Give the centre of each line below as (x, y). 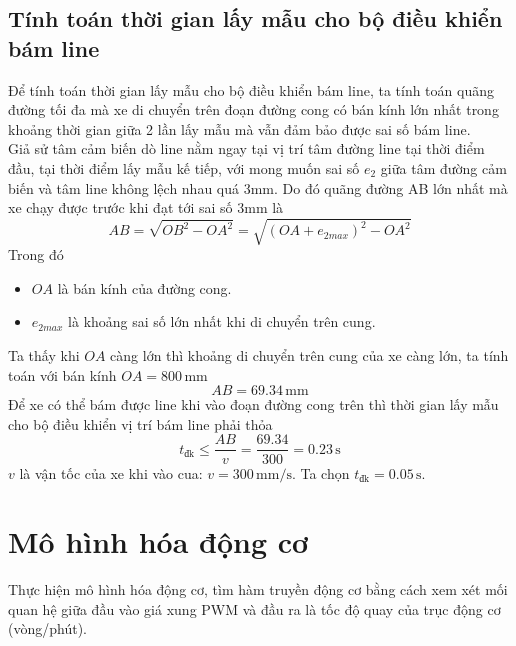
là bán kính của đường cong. (144, 287)
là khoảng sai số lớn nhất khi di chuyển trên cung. (222, 321)
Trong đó (36, 254)
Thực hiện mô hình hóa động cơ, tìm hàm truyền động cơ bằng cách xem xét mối (258, 589)
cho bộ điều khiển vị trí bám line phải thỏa (140, 423)
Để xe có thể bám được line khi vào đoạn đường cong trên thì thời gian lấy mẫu (253, 404)
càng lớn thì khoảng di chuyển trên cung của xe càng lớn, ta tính (309, 355)
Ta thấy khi (44, 355)
